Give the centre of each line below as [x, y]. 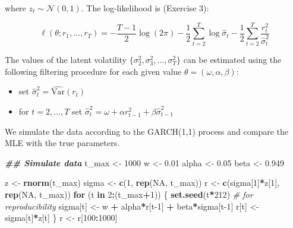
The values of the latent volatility [66, 59]
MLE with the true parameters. [62, 143]
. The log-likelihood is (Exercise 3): [145, 8]
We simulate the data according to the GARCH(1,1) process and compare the [146, 131]
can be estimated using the [232, 59]
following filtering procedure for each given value [93, 71]
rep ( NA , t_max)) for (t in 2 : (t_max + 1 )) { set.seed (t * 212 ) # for [129, 194]
